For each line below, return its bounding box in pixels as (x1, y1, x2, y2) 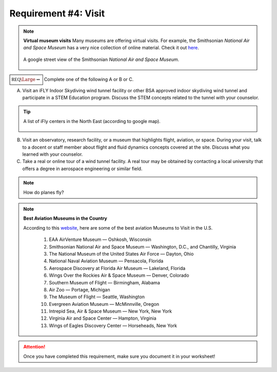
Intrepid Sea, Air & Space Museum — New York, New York (49, 308, 172, 315)
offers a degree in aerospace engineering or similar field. (22, 166, 143, 172)
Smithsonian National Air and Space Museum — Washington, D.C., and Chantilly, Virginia (49, 243, 236, 250)
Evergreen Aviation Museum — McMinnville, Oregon (49, 301, 160, 307)
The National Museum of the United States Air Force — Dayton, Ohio (49, 251, 194, 257)
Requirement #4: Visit (9, 8, 105, 19)
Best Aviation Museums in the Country (23, 215, 108, 221)
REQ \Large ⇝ (11, 77, 41, 82)
